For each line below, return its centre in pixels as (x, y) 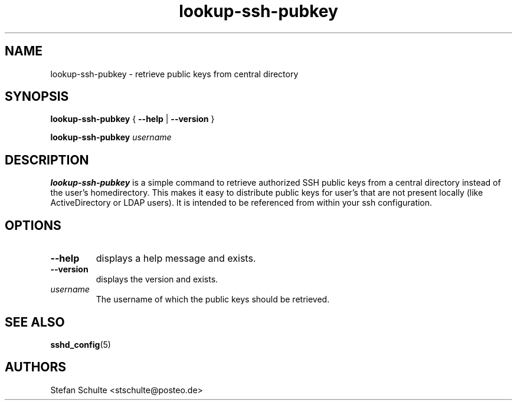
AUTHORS (36, 367)
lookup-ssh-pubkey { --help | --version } (132, 119)
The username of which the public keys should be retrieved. (213, 299)
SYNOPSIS (37, 97)
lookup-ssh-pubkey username (111, 137)
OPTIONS (33, 225)
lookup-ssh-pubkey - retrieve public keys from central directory (174, 74)
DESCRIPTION (47, 160)
